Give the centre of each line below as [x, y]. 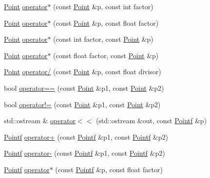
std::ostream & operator [40, 121]
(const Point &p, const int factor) [103, 6]
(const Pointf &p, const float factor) [109, 169]
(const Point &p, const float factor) [106, 23]
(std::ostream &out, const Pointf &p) [151, 121]
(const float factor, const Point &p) [106, 55]
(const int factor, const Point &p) [103, 39]
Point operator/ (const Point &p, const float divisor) [83, 72]
